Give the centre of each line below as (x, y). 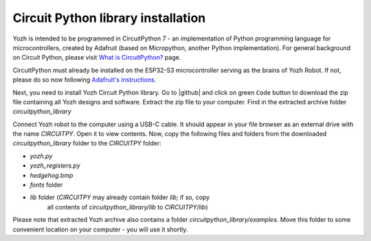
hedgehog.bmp (52, 175)
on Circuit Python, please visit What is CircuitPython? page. (97, 58)
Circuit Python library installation (109, 18)
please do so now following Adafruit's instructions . (85, 80)
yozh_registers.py (55, 165)
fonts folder (46, 185)
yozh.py (41, 156)
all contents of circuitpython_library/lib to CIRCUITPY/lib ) (128, 207)
